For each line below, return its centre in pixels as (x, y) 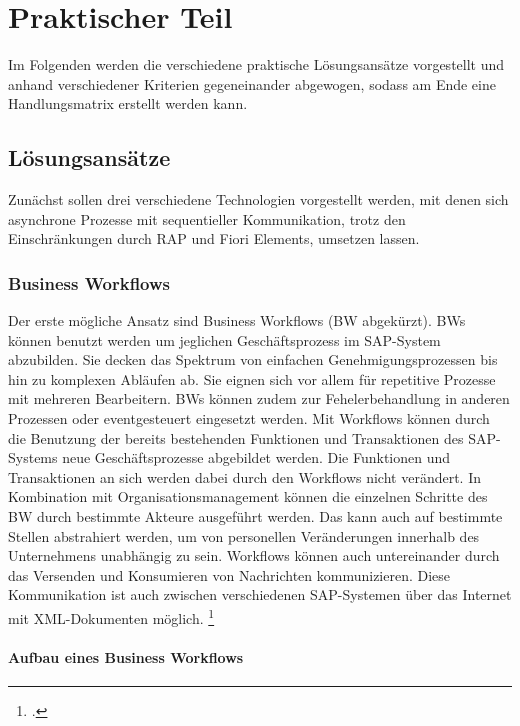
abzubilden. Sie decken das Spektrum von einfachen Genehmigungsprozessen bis (253, 359)
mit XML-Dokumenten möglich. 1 (111, 616)
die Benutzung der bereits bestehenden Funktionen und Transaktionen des (236, 437)
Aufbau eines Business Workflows (126, 656)
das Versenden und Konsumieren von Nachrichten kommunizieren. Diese (229, 574)
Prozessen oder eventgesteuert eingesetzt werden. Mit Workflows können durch (249, 418)
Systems (33, 457)
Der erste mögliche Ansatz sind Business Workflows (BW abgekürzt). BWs (237, 320)
